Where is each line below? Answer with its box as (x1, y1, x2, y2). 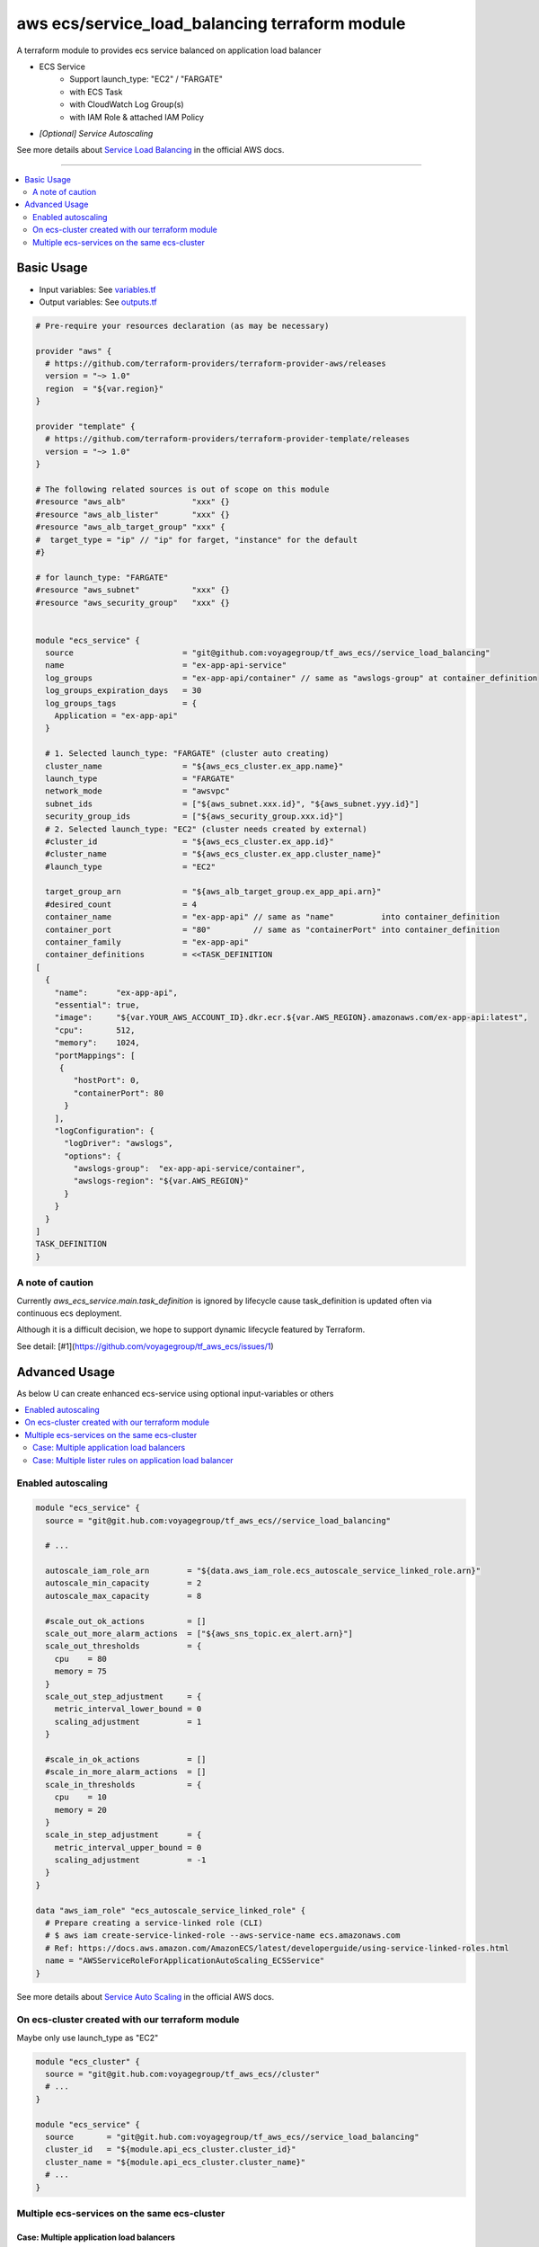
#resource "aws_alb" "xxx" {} (35, 497, 231, 507)
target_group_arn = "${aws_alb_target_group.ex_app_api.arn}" (45, 886, 382, 897)
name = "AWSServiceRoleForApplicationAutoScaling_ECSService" (45, 1956, 325, 1966)
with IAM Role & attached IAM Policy (69, 111, 204, 122)
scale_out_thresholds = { (45, 1641, 202, 1651)
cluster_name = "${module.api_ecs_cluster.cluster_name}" (45, 2157, 306, 2167)
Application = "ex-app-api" (54, 711, 179, 721)
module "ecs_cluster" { (35, 2056, 141, 2066)
